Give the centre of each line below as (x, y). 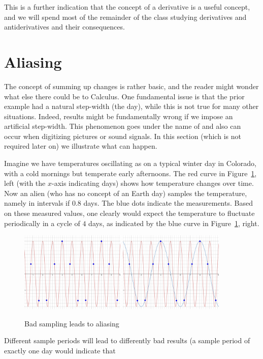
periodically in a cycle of (42, 223)
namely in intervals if (37, 203)
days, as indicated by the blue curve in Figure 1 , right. (174, 223)
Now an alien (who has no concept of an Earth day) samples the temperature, (126, 193)
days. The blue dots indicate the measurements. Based (168, 203)
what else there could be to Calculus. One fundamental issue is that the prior (124, 96)
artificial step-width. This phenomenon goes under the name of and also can (123, 126)
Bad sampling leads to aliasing (72, 323)
